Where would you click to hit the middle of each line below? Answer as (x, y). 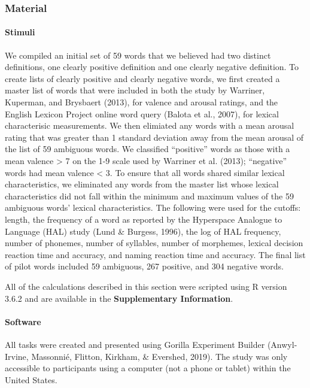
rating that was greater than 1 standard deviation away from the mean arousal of (154, 137)
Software (23, 321)
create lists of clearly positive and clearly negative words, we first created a (142, 78)
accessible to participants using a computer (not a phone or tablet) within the (148, 368)
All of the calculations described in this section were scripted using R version (146, 286)
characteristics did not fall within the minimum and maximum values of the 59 (149, 195)
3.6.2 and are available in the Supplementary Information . (119, 298)
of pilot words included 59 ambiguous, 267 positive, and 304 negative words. (144, 266)
